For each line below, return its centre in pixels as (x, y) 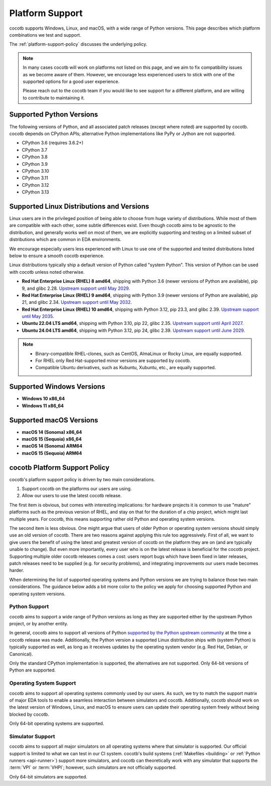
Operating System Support (43, 683)
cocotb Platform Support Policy (59, 467)
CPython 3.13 (36, 192)
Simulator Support (32, 736)
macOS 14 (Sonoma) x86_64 (52, 432)
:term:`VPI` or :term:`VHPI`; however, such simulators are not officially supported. (93, 767)
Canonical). (21, 654)
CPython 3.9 (35, 164)
